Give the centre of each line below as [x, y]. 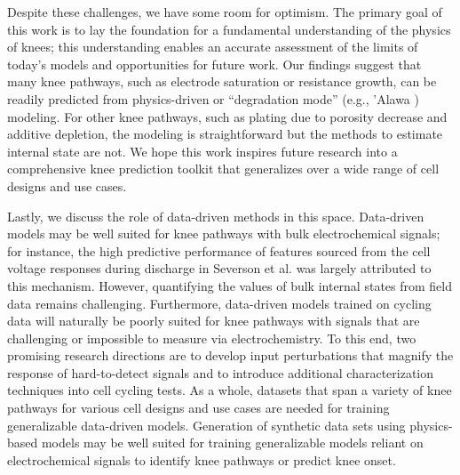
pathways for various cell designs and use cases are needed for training [198, 408]
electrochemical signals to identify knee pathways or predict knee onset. [202, 459]
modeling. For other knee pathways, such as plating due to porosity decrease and [227, 116]
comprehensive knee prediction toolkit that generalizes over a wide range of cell [223, 169]
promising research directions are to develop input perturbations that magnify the [230, 355]
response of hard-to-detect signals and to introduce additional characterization [221, 372]
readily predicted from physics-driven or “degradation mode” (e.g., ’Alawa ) [213, 98]
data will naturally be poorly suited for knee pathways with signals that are [214, 321]
